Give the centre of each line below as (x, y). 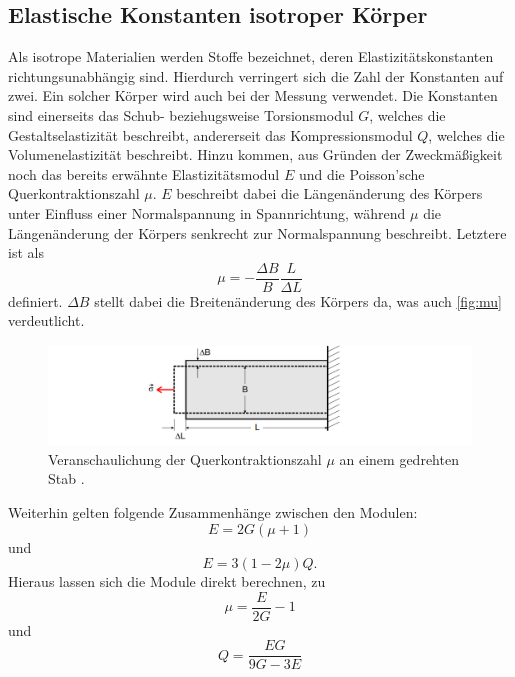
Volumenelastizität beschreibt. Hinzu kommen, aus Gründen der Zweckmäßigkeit (255, 154)
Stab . (66, 478)
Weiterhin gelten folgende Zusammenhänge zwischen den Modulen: (213, 511)
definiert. (35, 300)
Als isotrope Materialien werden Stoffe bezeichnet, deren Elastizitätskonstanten (251, 56)
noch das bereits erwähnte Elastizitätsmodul (144, 173)
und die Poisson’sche (361, 173)
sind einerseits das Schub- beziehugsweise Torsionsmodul (181, 114)
